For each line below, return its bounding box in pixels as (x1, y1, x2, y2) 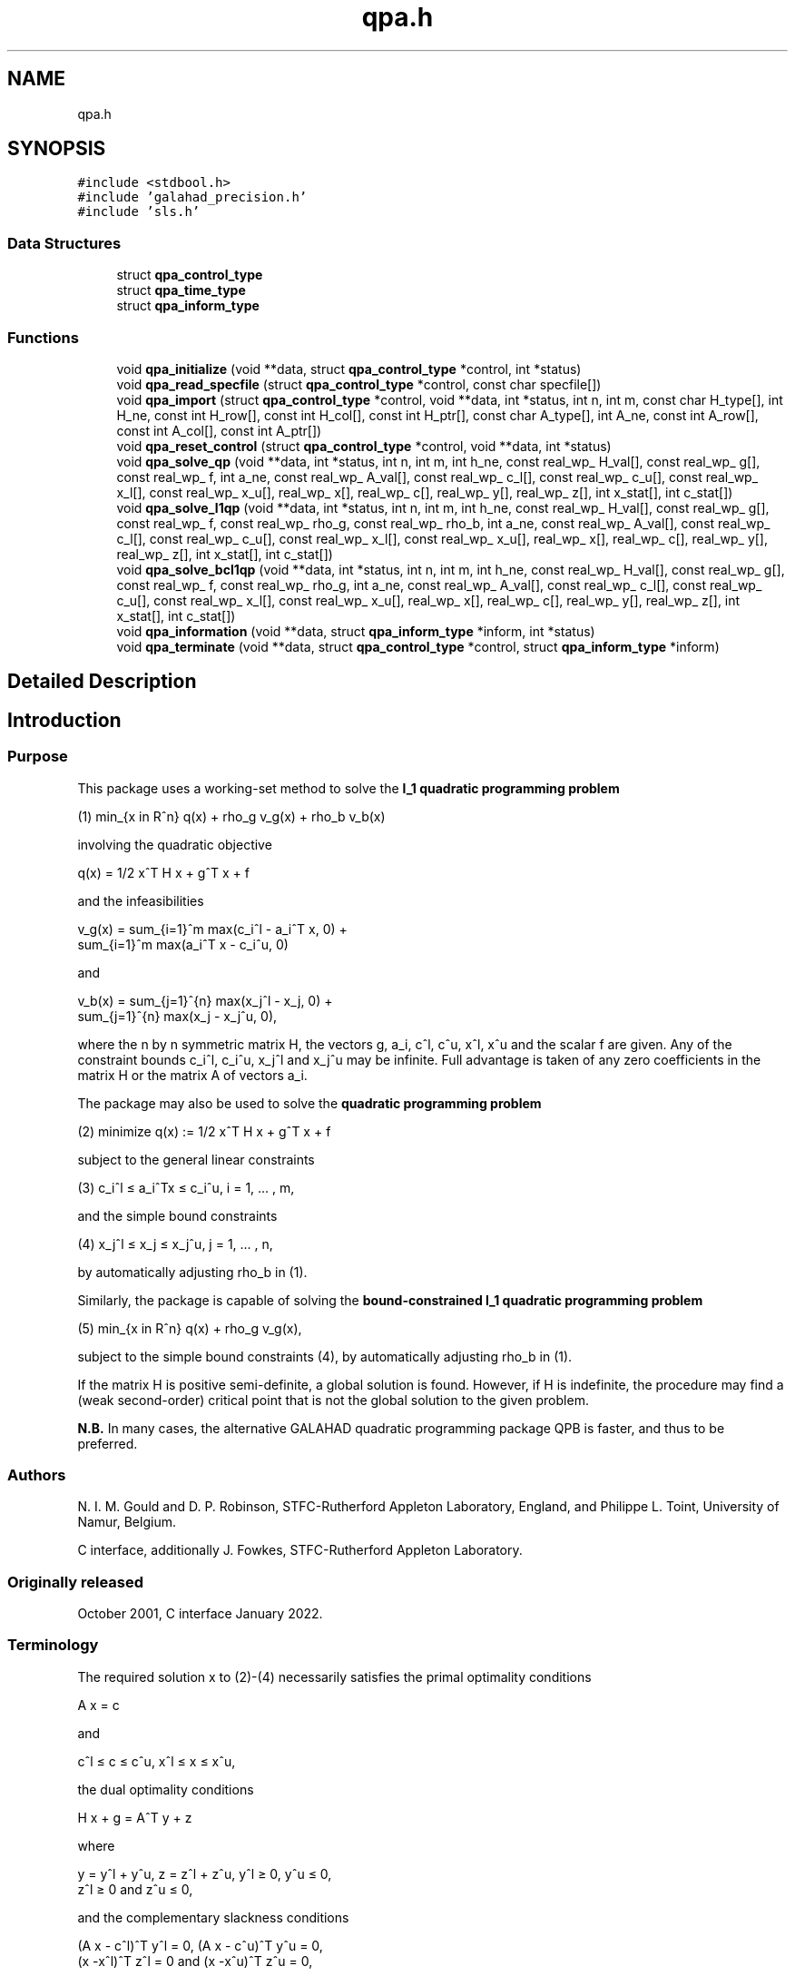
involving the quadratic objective (77, 836, 272, 852)
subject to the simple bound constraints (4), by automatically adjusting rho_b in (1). (77, 1348, 573, 1364)
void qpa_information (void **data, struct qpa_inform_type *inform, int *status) (116, 623, 595, 639)
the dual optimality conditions (77, 1781, 254, 1797)
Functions (7, 328, 79, 347)
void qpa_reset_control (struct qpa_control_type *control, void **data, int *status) (116, 437, 612, 454)
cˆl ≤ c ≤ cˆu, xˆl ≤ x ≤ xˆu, (77, 1753, 236, 1769)
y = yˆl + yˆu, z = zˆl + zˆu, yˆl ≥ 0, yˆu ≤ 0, (77, 1865, 332, 1882)
